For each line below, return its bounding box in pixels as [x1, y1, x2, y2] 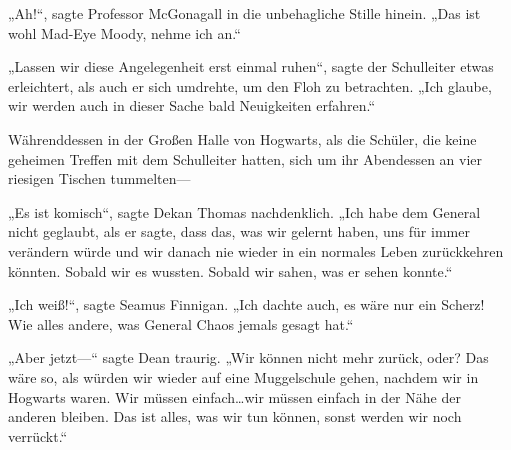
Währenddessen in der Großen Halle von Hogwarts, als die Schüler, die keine [8, 128, 477, 149]
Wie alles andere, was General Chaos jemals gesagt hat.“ [8, 313, 354, 334]
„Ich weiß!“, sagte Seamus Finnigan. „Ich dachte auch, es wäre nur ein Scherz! [8, 294, 485, 315]
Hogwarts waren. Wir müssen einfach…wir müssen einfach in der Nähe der [8, 386, 461, 407]
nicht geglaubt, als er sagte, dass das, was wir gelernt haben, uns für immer [8, 221, 470, 242]
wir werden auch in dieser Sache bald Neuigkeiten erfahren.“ [8, 95, 375, 116]
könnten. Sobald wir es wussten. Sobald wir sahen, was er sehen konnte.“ [8, 260, 453, 281]
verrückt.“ [8, 425, 68, 446]
